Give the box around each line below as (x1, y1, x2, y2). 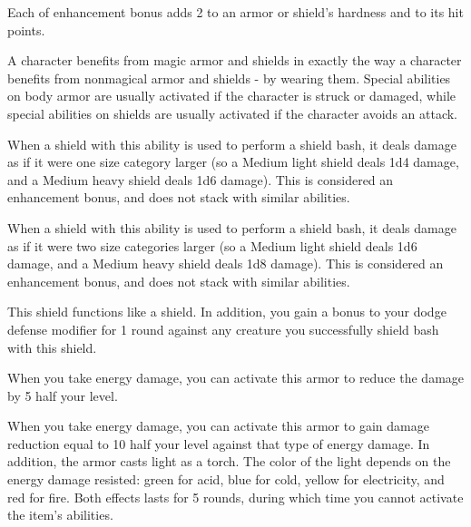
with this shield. (7, 337, 97, 356)
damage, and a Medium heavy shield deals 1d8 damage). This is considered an (7, 254, 444, 273)
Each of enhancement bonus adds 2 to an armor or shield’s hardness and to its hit (7, 3, 464, 21)
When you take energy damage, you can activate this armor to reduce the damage (7, 368, 465, 387)
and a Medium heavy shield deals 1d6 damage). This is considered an (7, 170, 394, 189)
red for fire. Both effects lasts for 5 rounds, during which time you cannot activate (7, 487, 464, 506)
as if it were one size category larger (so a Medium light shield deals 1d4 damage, (7, 152, 459, 171)
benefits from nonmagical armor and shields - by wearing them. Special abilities (7, 68, 451, 87)
